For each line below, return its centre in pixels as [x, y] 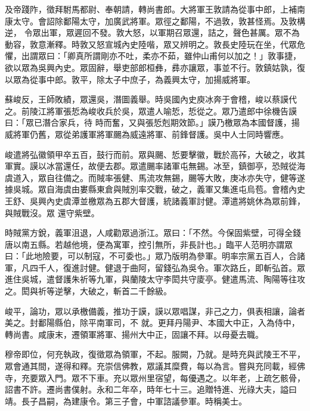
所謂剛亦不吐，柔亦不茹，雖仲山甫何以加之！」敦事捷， [192, 56]
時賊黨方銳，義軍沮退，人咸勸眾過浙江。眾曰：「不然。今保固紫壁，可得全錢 [153, 233]
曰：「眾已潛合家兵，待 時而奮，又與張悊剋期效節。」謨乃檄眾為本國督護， [148, 122]
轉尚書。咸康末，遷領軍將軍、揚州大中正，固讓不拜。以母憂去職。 [134, 334]
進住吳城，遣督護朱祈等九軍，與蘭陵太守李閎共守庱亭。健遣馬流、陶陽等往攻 [155, 279]
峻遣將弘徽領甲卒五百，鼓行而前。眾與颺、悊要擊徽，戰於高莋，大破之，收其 [155, 154]
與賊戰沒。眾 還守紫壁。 [52, 212]
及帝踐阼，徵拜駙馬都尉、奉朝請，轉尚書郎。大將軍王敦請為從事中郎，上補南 [155, 9]
